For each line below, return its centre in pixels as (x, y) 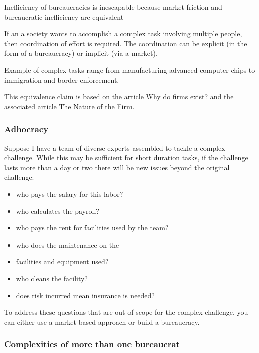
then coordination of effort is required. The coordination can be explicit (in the (126, 43)
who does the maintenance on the (68, 244)
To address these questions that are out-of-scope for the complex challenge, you (126, 312)
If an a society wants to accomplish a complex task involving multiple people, (123, 33)
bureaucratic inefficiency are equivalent (64, 16)
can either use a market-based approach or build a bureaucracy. (102, 322)
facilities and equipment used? (62, 261)
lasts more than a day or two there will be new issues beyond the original (117, 167)
